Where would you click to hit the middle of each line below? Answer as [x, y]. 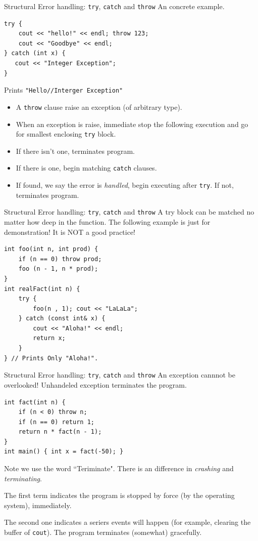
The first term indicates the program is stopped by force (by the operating [119, 495]
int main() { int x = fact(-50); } [64, 452]
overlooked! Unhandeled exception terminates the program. [95, 384]
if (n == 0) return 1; [56, 422]
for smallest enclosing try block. [66, 134]
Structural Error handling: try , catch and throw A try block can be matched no [129, 212]
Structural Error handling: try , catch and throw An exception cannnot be [120, 375]
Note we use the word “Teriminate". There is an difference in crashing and [119, 468]
